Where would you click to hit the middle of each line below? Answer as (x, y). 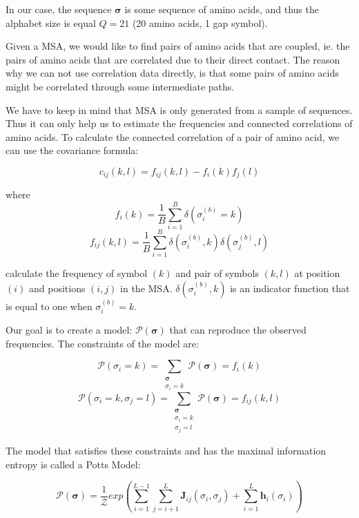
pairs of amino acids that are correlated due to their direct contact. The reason (173, 59)
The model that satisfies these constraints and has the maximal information (166, 450)
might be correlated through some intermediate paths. (120, 86)
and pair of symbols (217, 273)
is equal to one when (49, 306)
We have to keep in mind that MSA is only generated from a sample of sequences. (179, 109)
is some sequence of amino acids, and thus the (222, 9)
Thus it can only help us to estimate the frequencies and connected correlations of (179, 123)
